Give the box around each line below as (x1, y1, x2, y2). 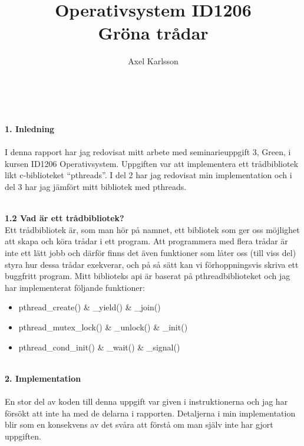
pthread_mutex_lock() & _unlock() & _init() (18, 321, 188, 333)
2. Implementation (5, 372, 81, 384)
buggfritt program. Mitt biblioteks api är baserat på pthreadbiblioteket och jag (5, 270, 290, 282)
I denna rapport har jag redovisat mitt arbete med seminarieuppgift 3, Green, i (5, 146, 291, 158)
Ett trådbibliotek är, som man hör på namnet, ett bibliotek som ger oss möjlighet (5, 223, 300, 235)
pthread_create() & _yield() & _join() (18, 301, 161, 313)
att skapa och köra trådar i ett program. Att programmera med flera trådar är (5, 235, 288, 247)
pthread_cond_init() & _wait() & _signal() (18, 340, 180, 353)
